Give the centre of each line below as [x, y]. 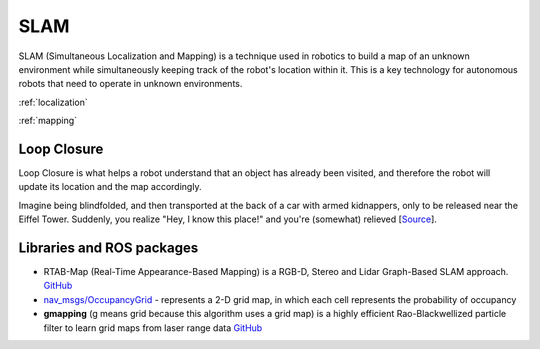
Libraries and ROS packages [108, 248]
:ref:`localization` [53, 102]
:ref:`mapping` [48, 121]
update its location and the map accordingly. [110, 187]
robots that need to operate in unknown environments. [130, 84]
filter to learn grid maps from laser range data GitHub [153, 327]
